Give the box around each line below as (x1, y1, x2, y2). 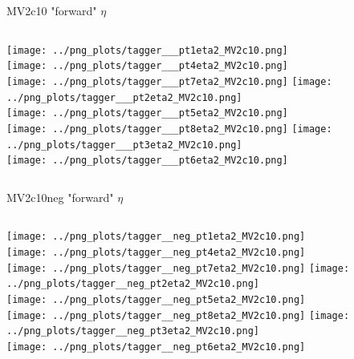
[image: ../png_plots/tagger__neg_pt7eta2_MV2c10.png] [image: (6, 262, 350, 274)
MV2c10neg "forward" (6, 188, 114, 205)
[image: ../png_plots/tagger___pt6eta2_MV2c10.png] (6, 155, 288, 167)
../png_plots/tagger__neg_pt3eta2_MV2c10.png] (6, 325, 259, 337)
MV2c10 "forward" (6, 2, 97, 18)
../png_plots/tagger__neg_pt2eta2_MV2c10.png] (6, 278, 259, 290)
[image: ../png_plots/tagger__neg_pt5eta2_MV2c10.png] (6, 294, 306, 306)
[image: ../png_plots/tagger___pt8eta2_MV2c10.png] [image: (6, 123, 332, 135)
